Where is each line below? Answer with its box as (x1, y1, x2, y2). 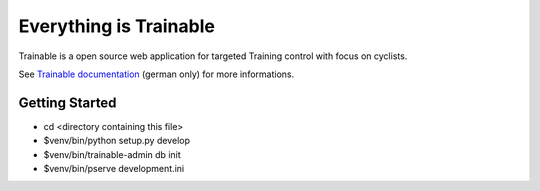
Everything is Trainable (18, 15, 215, 37)
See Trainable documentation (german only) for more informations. (18, 68, 295, 80)
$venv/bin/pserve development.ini (43, 163, 185, 175)
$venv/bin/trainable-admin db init (43, 148, 182, 160)
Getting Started (18, 94, 117, 111)
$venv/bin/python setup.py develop (43, 135, 190, 147)
